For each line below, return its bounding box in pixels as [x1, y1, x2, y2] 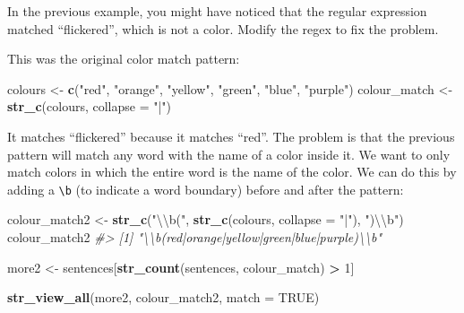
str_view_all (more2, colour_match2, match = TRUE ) [7, 288, 320, 307]
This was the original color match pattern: [7, 49, 240, 68]
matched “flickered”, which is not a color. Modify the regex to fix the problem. [7, 19, 439, 38]
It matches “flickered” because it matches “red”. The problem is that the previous [7, 126, 455, 145]
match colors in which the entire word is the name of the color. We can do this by [7, 162, 457, 181]
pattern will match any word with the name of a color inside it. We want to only [7, 144, 451, 163]
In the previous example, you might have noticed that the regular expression [7, 2, 427, 20]
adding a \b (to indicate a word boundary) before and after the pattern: [7, 179, 404, 198]
